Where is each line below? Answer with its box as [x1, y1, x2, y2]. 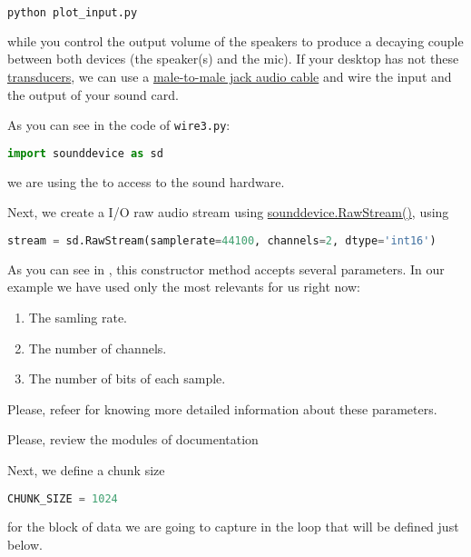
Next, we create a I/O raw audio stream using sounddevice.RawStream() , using [7, 203, 449, 222]
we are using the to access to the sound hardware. [7, 172, 285, 191]
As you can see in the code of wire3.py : [7, 115, 231, 134]
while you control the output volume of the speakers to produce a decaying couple [7, 31, 464, 50]
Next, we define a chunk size [7, 461, 165, 479]
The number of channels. [28, 338, 167, 357]
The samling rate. [28, 308, 128, 327]
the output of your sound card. [7, 85, 179, 104]
